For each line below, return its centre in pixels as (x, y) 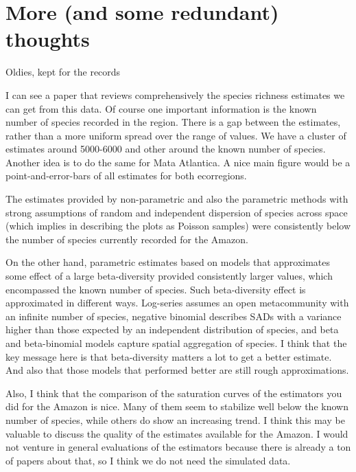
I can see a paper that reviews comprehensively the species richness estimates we (175, 94)
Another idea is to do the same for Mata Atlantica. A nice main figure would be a (178, 162)
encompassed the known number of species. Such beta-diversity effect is (156, 289)
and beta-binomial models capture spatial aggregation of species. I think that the (176, 343)
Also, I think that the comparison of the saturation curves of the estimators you (174, 393)
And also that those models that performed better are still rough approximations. (177, 370)
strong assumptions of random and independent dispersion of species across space (177, 212)
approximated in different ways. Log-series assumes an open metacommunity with (177, 303)
